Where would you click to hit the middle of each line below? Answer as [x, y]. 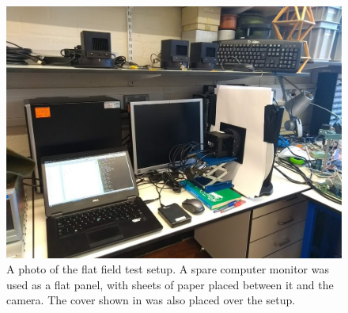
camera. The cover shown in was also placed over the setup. [151, 300]
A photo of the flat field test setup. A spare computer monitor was [168, 269]
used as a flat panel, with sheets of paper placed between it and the [170, 284]
